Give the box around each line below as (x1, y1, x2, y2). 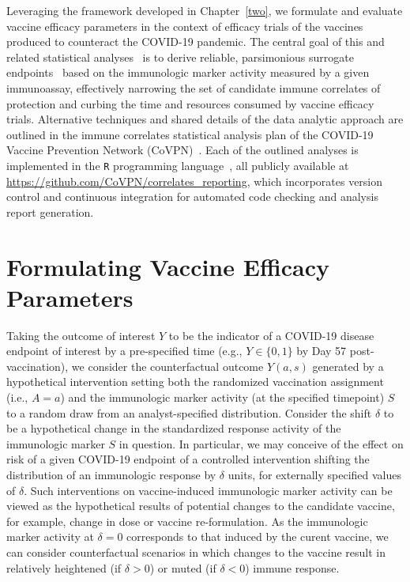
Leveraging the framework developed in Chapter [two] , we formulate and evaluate (6, 2, 403, 18)
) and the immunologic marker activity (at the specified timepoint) (60, 389, 385, 406)
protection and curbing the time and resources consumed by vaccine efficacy (6, 95, 374, 111)
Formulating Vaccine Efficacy (6, 250, 329, 282)
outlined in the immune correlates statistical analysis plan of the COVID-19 (6, 126, 374, 142)
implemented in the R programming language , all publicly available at (6, 157, 349, 173)
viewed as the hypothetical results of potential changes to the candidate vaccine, (6, 497, 395, 514)
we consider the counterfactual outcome (71, 357, 264, 374)
